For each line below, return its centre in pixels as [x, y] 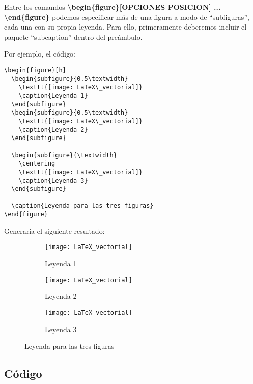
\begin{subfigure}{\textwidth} [64, 155]
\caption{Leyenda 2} [53, 130]
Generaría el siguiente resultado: [54, 230]
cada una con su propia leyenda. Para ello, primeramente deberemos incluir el [125, 27]
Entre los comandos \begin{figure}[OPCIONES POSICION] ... [113, 7]
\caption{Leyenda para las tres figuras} [82, 206]
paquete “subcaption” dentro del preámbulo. [73, 36]
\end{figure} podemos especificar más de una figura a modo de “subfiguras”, [127, 17]
